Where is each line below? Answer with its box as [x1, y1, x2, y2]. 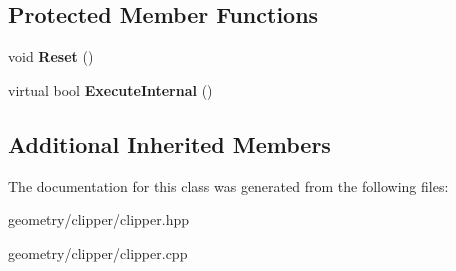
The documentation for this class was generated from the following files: [8, 175, 449, 196]
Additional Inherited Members [8, 128, 331, 159]
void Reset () [8, 46, 94, 67]
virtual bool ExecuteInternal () [8, 79, 213, 100]
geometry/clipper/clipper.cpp [8, 242, 188, 263]
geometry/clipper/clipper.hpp [8, 209, 189, 230]
